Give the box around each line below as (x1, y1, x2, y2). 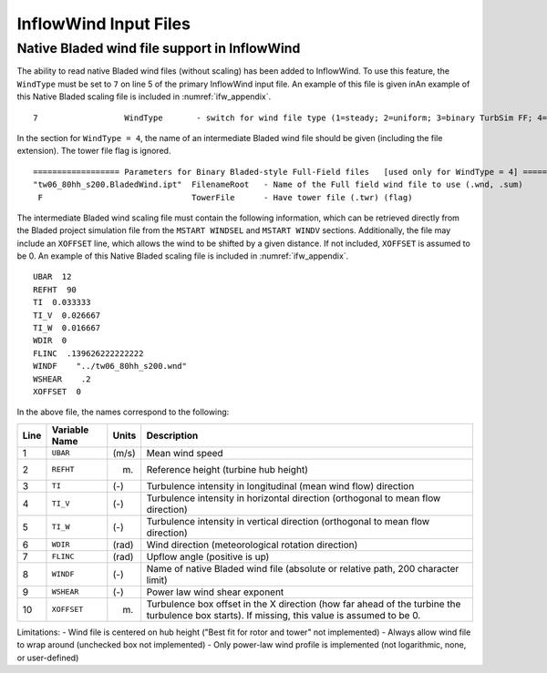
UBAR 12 (33, 271, 72, 282)
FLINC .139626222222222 (33, 348, 144, 359)
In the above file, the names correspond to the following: (16, 406, 230, 418)
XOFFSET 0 (33, 386, 82, 396)
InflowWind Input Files (16, 14, 191, 34)
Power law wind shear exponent (146, 586, 284, 598)
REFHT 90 (33, 284, 77, 295)
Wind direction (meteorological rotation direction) (146, 538, 358, 551)
